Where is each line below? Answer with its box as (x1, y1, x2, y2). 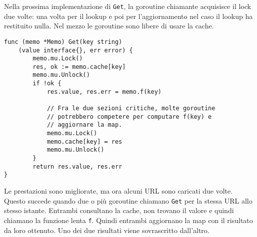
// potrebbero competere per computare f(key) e (46, 113, 212, 120)
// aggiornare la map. (46, 121, 122, 129)
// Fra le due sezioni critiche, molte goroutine (46, 105, 215, 112)
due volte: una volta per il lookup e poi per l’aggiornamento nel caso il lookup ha (4, 10, 253, 21)
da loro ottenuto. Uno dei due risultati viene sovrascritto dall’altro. (4, 225, 209, 235)
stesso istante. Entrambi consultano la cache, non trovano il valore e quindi (4, 205, 234, 216)
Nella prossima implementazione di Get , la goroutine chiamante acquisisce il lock (4, 1, 251, 11)
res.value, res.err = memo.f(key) (46, 88, 161, 95)
